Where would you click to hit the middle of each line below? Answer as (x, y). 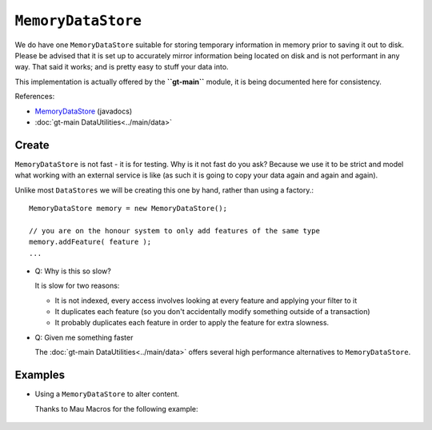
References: (35, 97)
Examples (40, 375)
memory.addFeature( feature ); (90, 242)
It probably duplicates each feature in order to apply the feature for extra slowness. (192, 323)
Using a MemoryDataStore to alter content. (107, 394)
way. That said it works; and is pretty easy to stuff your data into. (122, 67)
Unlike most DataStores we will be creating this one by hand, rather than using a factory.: (164, 190)
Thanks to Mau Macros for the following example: (117, 408)
